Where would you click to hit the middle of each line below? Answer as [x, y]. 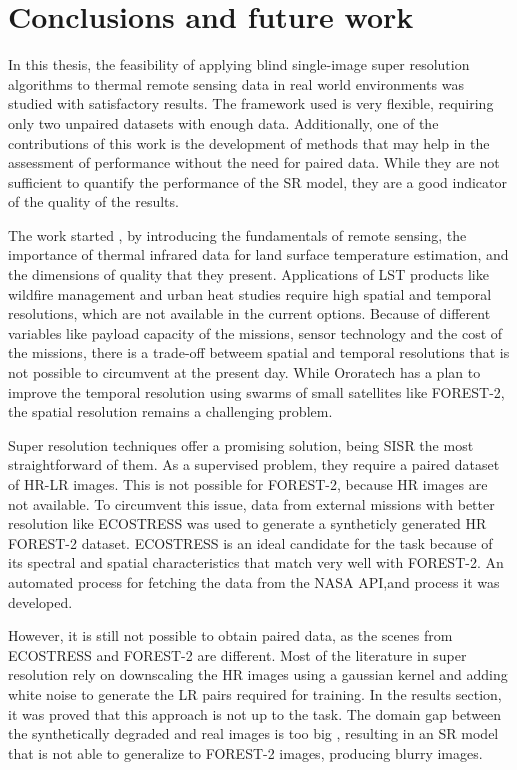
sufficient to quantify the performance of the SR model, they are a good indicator [257, 181]
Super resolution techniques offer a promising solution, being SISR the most [241, 444]
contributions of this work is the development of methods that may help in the [249, 142]
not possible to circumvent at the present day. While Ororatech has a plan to [244, 372]
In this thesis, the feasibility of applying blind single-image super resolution [239, 64]
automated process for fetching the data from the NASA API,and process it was [254, 581]
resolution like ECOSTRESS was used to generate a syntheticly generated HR [247, 523]
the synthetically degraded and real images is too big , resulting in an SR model [253, 733]
